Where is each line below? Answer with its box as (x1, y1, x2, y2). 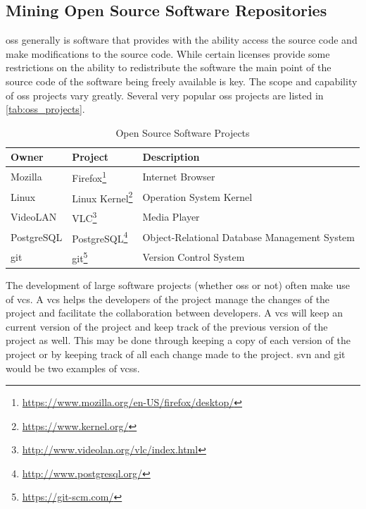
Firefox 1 (72, 168, 107, 185)
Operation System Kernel (142, 189, 253, 204)
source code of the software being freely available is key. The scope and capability (6, 73, 358, 88)
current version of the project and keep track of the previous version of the (6, 319, 328, 333)
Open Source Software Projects (115, 125, 250, 140)
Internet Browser (142, 169, 215, 184)
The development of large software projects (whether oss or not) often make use (6, 277, 350, 292)
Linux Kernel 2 (72, 188, 133, 205)
